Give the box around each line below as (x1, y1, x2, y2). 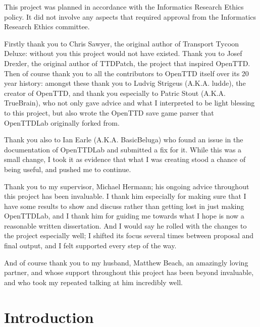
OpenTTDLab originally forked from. (4, 117, 120, 128)
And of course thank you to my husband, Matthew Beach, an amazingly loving (4, 257, 248, 267)
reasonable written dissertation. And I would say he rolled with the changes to (4, 220, 247, 231)
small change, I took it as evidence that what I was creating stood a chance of (4, 154, 246, 165)
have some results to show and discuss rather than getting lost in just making (4, 200, 244, 211)
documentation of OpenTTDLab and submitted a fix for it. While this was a (4, 144, 242, 154)
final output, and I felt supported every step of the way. (4, 240, 177, 251)
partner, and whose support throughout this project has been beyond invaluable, (4, 267, 254, 278)
